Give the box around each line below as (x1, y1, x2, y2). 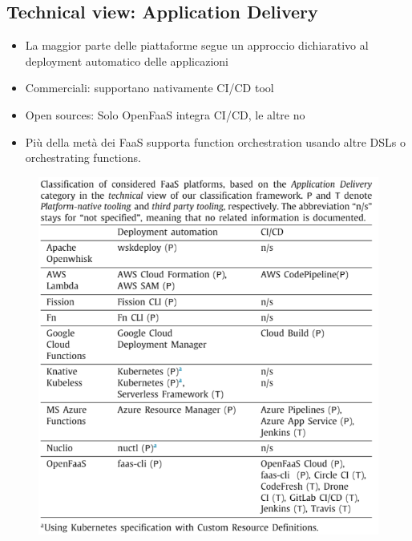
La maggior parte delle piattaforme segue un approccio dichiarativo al (25, 37, 369, 54)
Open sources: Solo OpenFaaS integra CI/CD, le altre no (25, 106, 305, 123)
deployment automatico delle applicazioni (25, 52, 228, 69)
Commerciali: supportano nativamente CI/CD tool (25, 79, 274, 96)
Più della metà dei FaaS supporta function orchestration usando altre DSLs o (25, 133, 406, 150)
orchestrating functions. (25, 149, 141, 166)
